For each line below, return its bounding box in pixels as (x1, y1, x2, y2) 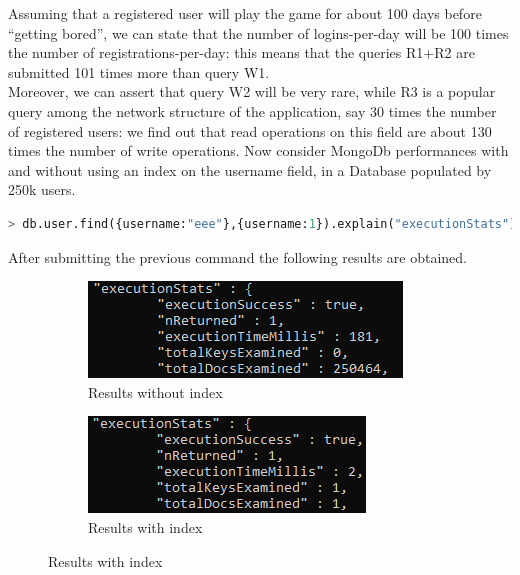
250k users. (8, 179, 76, 200)
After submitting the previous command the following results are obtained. (8, 246, 467, 267)
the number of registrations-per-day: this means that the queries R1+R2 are (8, 42, 475, 63)
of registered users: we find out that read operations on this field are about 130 (8, 120, 492, 141)
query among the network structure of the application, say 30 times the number (8, 100, 497, 121)
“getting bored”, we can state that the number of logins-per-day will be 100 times (8, 22, 509, 43)
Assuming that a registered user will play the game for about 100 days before (8, 3, 482, 23)
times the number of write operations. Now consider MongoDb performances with (8, 140, 509, 161)
